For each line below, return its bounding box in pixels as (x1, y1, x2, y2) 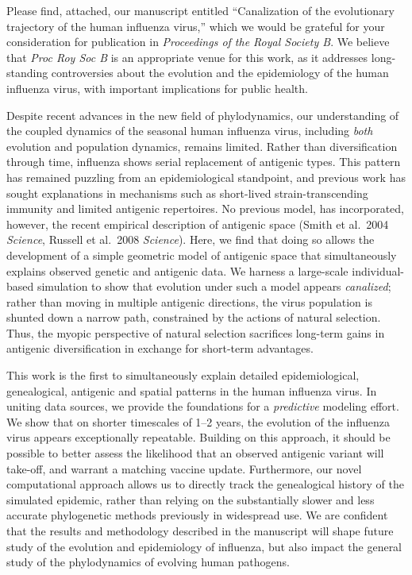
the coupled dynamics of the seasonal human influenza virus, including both (6, 122, 373, 139)
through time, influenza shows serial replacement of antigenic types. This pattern (6, 153, 401, 170)
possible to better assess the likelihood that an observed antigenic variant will (6, 445, 384, 461)
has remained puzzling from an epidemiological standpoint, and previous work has (6, 168, 406, 185)
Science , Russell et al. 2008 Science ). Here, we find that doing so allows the (6, 231, 375, 248)
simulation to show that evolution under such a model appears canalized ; (37, 278, 391, 295)
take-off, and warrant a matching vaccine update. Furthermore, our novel (6, 460, 362, 477)
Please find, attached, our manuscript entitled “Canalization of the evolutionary (6, 2, 395, 18)
